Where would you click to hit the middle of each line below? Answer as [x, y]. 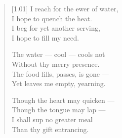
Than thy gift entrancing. [50, 129]
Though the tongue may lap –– [59, 110]
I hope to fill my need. [45, 37]
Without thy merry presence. [56, 64]
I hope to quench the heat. [52, 18]
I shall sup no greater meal [52, 119]
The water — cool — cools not [58, 54]
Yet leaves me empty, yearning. [59, 83]
